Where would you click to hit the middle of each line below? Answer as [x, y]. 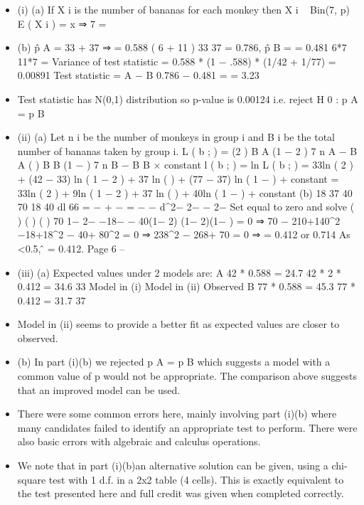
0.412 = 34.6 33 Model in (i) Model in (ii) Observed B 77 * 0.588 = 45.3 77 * [186, 286]
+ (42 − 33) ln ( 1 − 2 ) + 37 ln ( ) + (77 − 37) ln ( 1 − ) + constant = [178, 178]
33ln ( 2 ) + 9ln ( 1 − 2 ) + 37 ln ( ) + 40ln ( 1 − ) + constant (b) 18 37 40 [185, 192]
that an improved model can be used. [99, 389]
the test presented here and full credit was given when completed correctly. [181, 493]
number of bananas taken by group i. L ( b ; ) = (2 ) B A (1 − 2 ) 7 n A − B [187, 150]
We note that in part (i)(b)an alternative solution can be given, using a [173, 466]
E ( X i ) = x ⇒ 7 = [62, 23]
